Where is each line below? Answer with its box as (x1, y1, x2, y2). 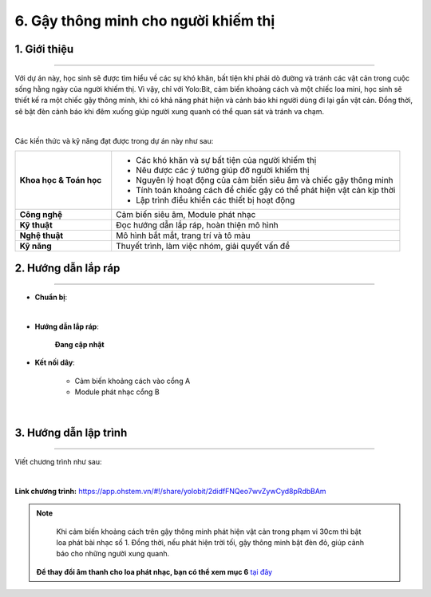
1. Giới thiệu (14, 42, 74, 56)
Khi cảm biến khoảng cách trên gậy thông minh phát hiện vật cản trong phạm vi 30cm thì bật (56, 527, 362, 536)
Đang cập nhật (54, 340, 105, 350)
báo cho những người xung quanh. (56, 549, 170, 559)
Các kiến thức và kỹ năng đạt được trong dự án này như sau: (14, 136, 214, 145)
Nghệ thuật (19, 230, 64, 241)
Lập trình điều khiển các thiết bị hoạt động (136, 194, 295, 205)
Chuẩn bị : (34, 292, 68, 302)
